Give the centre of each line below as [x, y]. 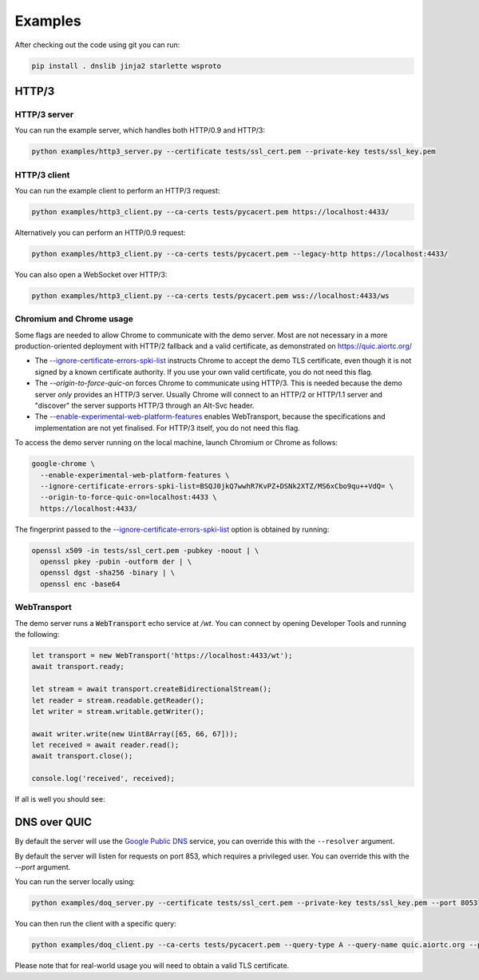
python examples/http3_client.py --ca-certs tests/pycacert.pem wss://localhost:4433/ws [211, 295]
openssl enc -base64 [80, 584]
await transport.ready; [78, 667]
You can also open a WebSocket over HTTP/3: [91, 274]
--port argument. [43, 866]
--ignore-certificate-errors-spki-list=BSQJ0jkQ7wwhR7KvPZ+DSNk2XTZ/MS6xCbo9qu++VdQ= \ [217, 486]
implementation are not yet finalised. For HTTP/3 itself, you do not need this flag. [168, 428]
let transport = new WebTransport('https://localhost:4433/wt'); [162, 655]
